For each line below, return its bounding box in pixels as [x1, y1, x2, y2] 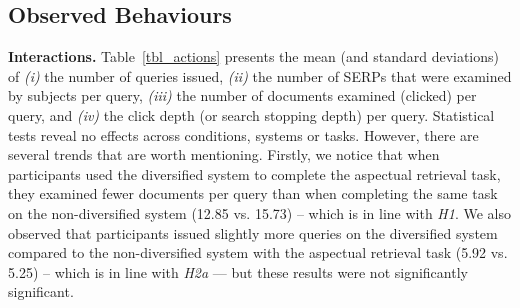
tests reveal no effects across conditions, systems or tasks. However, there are [8, 124, 479, 145]
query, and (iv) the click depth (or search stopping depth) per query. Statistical [8, 104, 495, 125]
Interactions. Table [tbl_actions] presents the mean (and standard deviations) [8, 46, 500, 67]
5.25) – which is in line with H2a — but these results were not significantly [8, 261, 468, 282]
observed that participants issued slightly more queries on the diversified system [8, 222, 498, 243]
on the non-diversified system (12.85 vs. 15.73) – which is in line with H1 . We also [8, 202, 511, 223]
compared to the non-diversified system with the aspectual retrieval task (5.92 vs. [8, 242, 508, 263]
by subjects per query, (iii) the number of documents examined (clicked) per [8, 85, 477, 106]
